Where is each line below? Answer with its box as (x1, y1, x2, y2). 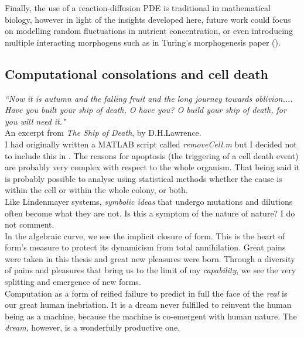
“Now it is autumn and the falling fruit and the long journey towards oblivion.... (5, 92, 293, 104)
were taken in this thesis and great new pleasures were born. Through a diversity (5, 252, 295, 264)
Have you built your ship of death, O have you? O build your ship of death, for (5, 104, 286, 116)
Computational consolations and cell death (5, 64, 268, 82)
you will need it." (5, 115, 66, 127)
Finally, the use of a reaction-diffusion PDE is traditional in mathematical (5, 2, 271, 13)
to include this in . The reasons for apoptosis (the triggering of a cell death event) (5, 149, 299, 161)
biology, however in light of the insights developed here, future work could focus (5, 13, 291, 25)
